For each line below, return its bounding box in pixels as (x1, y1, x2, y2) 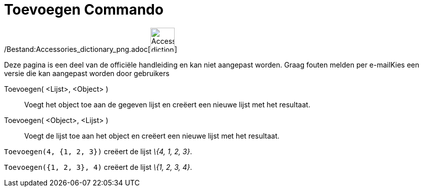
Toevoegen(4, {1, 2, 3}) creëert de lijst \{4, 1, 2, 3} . (4, 147, 192, 156)
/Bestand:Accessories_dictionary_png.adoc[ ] (4, 44, 177, 53)
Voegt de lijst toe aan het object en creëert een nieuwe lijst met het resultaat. (24, 131, 280, 140)
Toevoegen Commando (4, 1, 164, 18)
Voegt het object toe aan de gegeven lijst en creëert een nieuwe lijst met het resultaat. (24, 100, 310, 109)
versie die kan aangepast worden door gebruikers (4, 69, 170, 78)
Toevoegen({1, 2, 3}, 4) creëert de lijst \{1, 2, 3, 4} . (4, 162, 192, 171)
